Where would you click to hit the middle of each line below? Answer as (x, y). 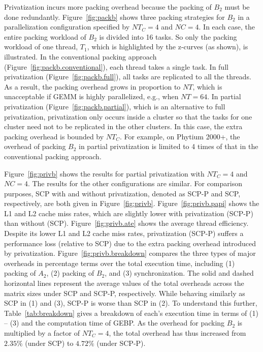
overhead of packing (35, 146)
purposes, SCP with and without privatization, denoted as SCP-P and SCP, (122, 193)
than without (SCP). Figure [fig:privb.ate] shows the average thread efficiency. (126, 223)
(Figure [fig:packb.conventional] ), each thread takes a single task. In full (116, 66)
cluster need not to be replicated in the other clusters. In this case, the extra (123, 126)
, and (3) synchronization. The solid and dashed (179, 273)
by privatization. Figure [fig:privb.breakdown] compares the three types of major (130, 253)
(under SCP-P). (121, 343)
